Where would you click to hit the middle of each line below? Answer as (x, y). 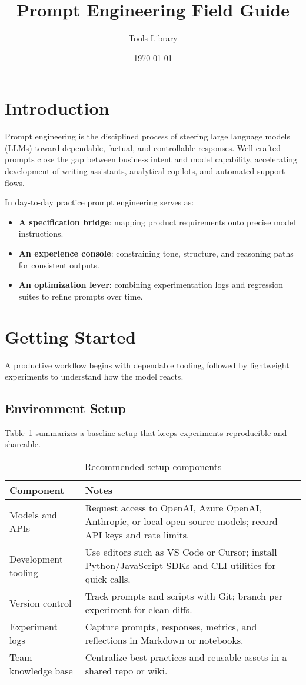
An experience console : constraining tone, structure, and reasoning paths (156, 253)
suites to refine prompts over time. (81, 296)
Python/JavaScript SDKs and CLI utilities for (180, 566)
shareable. (23, 444)
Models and (33, 514)
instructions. (41, 233)
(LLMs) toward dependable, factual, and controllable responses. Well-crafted (143, 147)
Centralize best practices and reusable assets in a (186, 657)
